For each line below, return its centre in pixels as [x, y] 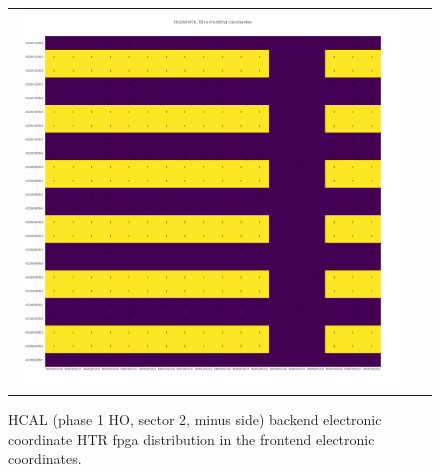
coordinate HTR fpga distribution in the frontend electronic [191, 438]
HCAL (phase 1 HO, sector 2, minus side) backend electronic [195, 419]
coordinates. [45, 458]
